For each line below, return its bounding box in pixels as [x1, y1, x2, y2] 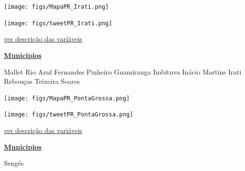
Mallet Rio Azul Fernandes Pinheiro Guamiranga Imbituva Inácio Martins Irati [4, 66, 242, 76]
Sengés [4, 158, 24, 168]
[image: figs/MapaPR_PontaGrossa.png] [4, 95, 130, 102]
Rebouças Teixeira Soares [4, 76, 80, 86]
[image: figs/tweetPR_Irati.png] [4, 19, 112, 27]
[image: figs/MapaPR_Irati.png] [4, 3, 109, 10]
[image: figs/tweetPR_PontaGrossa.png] [4, 111, 133, 118]
